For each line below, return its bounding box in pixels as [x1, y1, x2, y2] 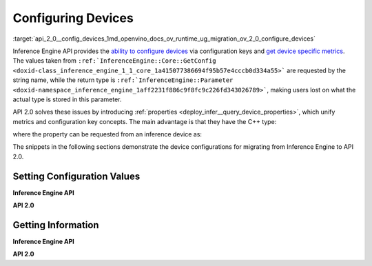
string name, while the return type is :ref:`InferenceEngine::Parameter [12, 76, 234, 84]
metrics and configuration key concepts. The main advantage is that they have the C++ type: [12, 117, 277, 125]
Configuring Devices [12, 10, 134, 25]
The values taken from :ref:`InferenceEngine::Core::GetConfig [12, 57, 216, 65]
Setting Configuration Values [12, 170, 141, 182]
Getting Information [12, 219, 99, 231]
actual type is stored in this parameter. [12, 95, 122, 103]
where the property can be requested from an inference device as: [12, 130, 203, 139]
